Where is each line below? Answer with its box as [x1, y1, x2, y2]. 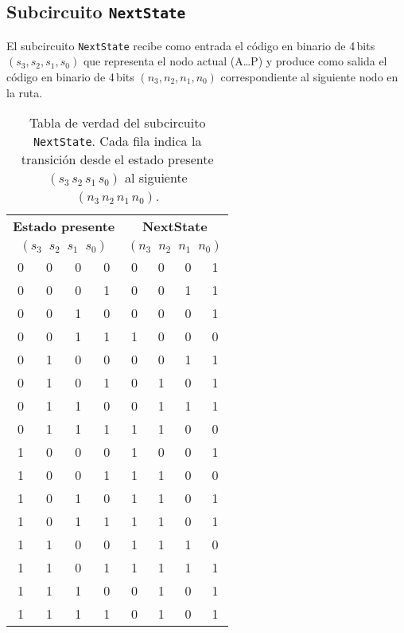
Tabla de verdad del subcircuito [29, 113, 206, 132]
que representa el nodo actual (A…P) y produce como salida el [83, 53, 387, 69]
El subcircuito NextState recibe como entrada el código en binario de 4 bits [6, 37, 375, 53]
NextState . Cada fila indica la [33, 132, 202, 151]
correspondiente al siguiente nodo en [220, 69, 398, 85]
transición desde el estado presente [21, 150, 214, 169]
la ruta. [6, 84, 43, 100]
